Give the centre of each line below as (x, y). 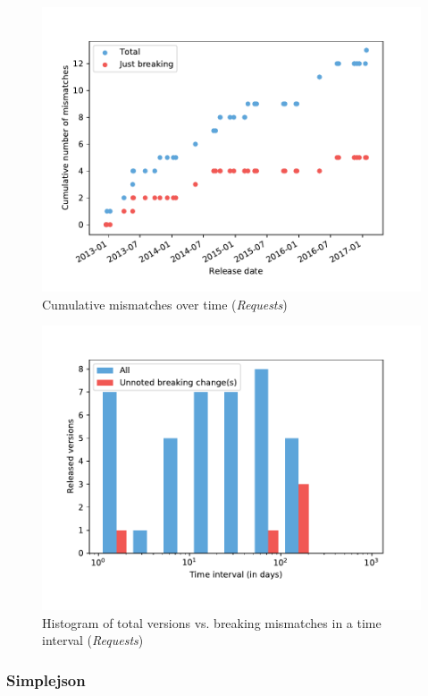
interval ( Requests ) (93, 640)
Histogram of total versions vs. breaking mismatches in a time (212, 622)
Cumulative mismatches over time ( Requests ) (165, 304)
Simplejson (46, 679)
